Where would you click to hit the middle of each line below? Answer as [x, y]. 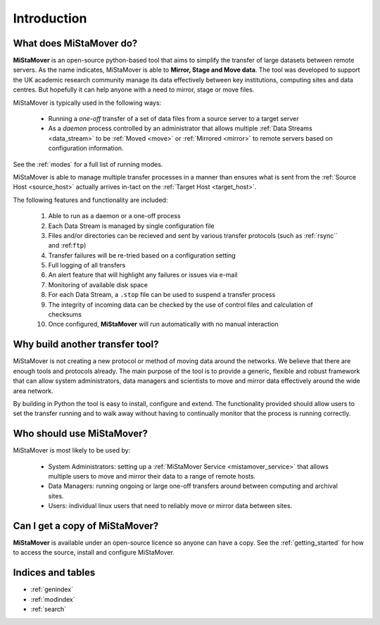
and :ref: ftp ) [67, 246]
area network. [33, 391]
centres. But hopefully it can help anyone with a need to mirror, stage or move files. [134, 90]
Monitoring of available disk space [98, 284]
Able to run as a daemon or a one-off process [114, 216]
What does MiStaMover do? [75, 43]
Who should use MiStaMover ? [80, 434]
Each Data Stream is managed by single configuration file [131, 226]
